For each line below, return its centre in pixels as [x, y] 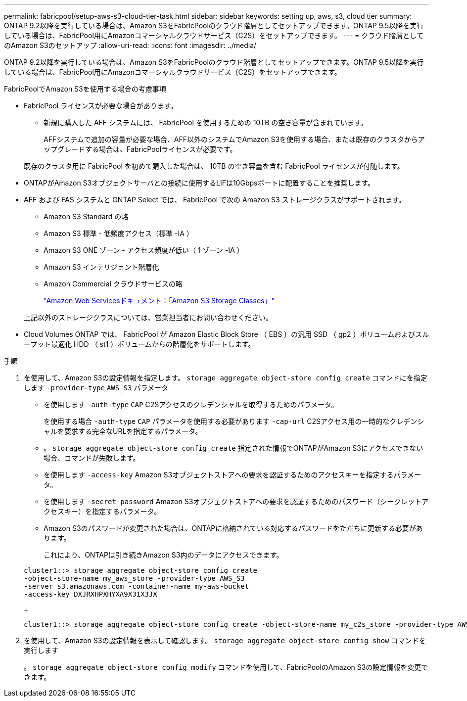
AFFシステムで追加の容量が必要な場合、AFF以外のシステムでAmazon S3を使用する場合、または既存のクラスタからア [234, 139]
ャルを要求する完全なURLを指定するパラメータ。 [123, 431]
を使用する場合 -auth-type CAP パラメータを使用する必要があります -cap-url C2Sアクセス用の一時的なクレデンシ [234, 421]
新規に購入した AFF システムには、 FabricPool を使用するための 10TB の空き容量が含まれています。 [206, 122]
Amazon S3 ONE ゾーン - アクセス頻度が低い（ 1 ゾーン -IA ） [144, 250]
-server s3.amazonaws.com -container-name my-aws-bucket [137, 586]
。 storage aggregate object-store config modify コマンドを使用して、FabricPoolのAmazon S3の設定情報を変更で [226, 667]
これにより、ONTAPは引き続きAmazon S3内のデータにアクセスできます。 [163, 555]
